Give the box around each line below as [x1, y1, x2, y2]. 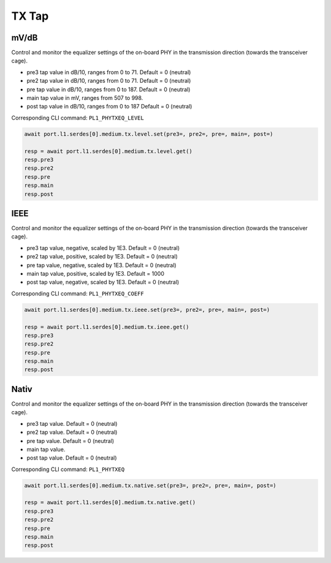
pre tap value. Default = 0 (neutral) [26, 437, 115, 444]
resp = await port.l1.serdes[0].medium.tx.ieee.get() [24, 323, 189, 330]
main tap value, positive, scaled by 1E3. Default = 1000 [26, 270, 165, 277]
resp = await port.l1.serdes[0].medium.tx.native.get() [24, 499, 196, 506]
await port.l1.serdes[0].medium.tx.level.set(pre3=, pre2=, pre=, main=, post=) [24, 130, 273, 137]
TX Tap [11, 9, 49, 23]
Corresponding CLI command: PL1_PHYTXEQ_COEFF [11, 290, 144, 297]
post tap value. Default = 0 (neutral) [26, 454, 117, 462]
